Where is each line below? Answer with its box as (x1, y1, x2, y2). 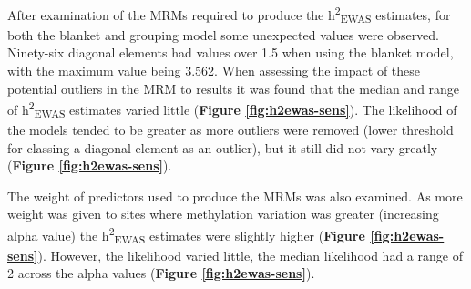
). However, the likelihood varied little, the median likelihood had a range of (37, 245, 463, 264)
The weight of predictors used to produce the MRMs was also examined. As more (7, 186, 463, 205)
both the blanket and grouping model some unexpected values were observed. (7, 25, 440, 44)
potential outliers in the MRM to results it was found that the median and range (7, 78, 460, 98)
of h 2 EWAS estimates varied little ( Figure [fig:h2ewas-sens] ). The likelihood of (7, 98, 457, 121)
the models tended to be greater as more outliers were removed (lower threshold (7, 119, 454, 139)
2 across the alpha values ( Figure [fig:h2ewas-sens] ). (7, 263, 315, 283)
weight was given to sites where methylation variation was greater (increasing (7, 204, 439, 223)
